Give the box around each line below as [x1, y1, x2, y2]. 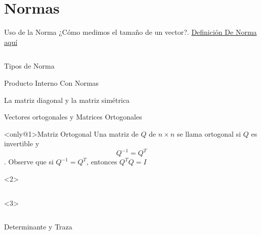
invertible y [4, 138, 39, 149]
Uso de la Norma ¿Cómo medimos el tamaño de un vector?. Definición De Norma [4, 27, 257, 37]
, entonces [86, 156, 117, 167]
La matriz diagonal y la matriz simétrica [4, 94, 130, 105]
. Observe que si [4, 156, 54, 167]
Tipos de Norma [4, 61, 55, 71]
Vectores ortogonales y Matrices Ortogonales [4, 111, 142, 122]
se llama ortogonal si [177, 128, 241, 139]
